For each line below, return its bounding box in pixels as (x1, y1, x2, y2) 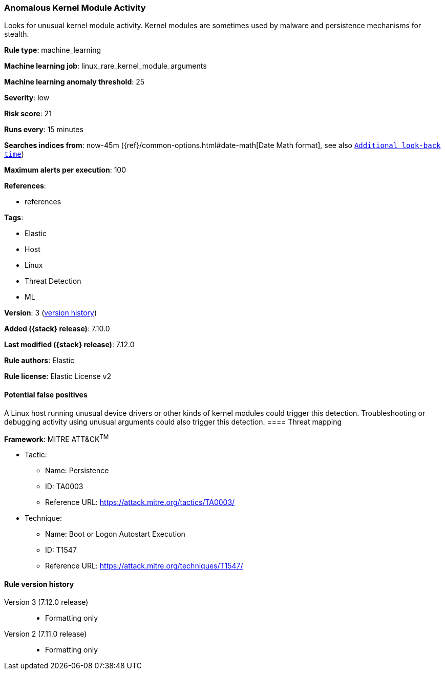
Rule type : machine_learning (4, 46, 101, 55)
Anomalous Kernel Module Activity (4, 3, 146, 13)
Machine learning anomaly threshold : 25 (4, 77, 145, 87)
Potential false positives (4, 390, 88, 399)
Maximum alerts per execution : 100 (4, 165, 126, 175)
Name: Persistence (45, 466, 109, 475)
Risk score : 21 (4, 109, 52, 118)
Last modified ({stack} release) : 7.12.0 (4, 340, 135, 349)
